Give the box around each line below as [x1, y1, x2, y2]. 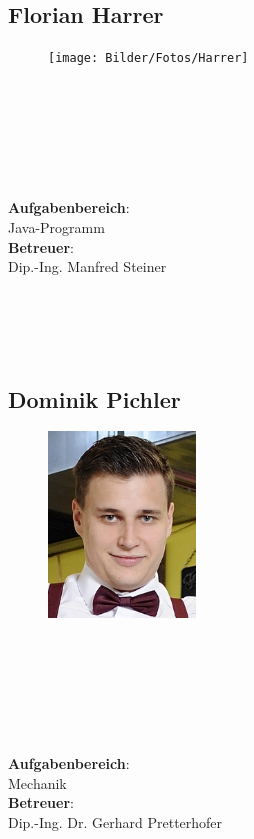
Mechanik [8, 772, 67, 793]
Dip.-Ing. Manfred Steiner [8, 256, 167, 277]
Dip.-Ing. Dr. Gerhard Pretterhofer [8, 811, 223, 832]
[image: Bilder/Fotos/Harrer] [48, 51, 249, 66]
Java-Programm [8, 217, 105, 238]
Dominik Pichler [8, 383, 181, 414]
